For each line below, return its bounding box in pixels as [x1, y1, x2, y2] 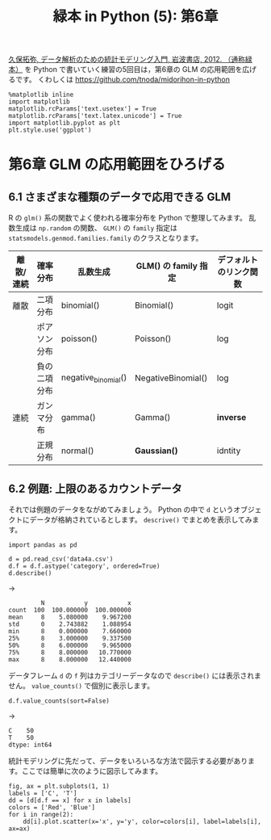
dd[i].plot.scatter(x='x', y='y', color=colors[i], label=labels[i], [23, 817, 262, 825]
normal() [60, 445, 94, 456]
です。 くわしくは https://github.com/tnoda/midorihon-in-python [15, 74, 230, 85]
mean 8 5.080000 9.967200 [8, 613, 131, 621]
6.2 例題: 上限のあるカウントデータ [8, 481, 183, 495]
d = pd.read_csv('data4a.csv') [8, 555, 114, 563]
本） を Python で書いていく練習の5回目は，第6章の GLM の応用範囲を [8, 65, 243, 74]
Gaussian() [134, 445, 179, 456]
